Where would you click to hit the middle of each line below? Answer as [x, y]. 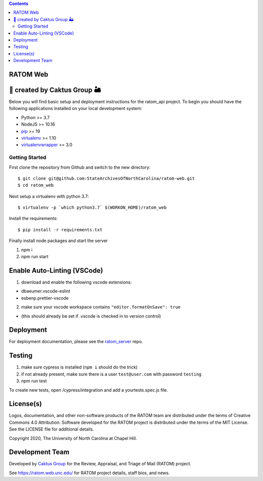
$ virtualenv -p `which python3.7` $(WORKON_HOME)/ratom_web [92, 208]
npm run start [35, 257]
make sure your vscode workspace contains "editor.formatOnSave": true [101, 307]
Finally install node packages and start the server [58, 241]
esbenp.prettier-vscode [45, 298]
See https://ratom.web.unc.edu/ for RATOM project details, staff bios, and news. [89, 473]
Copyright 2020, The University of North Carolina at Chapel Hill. [73, 438]
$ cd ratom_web [36, 185]
